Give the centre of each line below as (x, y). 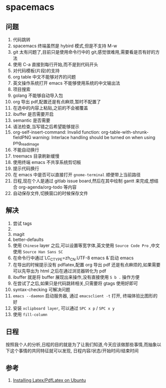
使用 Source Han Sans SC (38, 251)
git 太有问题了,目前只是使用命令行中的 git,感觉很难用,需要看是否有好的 (84, 52)
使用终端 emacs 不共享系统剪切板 (47, 162)
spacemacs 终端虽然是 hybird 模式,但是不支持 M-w (65, 46)
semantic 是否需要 (31, 120)
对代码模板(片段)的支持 (36, 71)
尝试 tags (22, 223)
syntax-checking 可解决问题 (41, 290)
